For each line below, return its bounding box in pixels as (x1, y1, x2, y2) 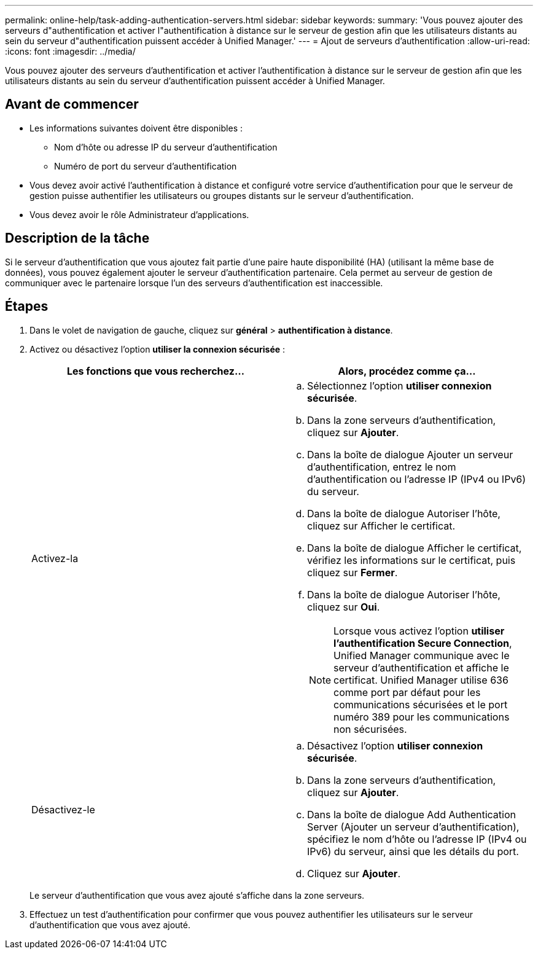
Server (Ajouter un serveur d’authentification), (307, 820, 520, 833)
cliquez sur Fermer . (307, 566, 398, 579)
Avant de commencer (5, 96, 139, 112)
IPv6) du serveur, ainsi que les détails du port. (307, 845, 519, 858)
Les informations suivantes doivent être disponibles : (29, 122, 243, 133)
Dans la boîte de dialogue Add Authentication (307, 808, 516, 821)
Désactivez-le (31, 803, 95, 816)
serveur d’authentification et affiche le (333, 661, 509, 674)
